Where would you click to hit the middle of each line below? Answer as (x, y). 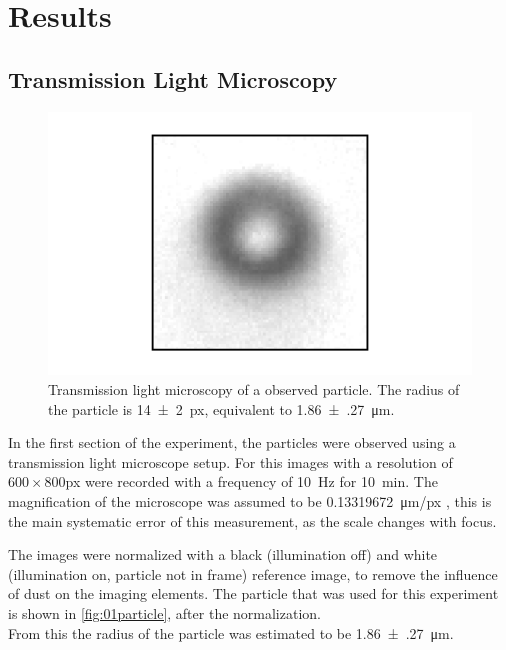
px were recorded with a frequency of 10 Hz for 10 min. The (251, 481)
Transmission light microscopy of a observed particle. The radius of (254, 388)
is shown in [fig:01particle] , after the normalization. (164, 612)
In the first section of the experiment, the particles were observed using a (232, 442)
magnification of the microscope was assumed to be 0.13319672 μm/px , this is (250, 500)
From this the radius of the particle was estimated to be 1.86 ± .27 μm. (231, 632)
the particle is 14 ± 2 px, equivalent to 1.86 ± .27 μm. (221, 408)
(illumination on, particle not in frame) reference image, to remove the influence (253, 573)
